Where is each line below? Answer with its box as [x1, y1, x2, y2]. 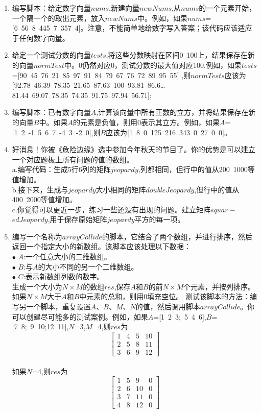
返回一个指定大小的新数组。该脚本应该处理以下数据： [12, 241, 191, 252]
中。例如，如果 [137, 12, 187, 23]
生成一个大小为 [12, 281, 62, 291]
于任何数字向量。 [12, 32, 69, 43]
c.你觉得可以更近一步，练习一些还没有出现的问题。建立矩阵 [12, 204, 210, 214]
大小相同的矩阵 [96, 184, 146, 195]
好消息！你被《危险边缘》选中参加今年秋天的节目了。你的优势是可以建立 [12, 144, 255, 155]
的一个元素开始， [199, 3, 256, 13]
